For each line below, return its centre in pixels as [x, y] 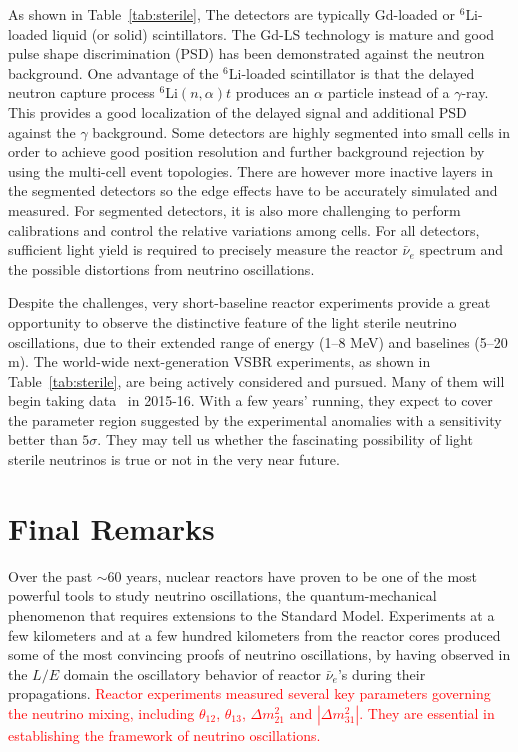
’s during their [381, 673]
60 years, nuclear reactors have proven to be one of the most [292, 575]
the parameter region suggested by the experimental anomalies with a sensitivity [255, 419]
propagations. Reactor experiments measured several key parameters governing [249, 693]
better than [43, 439]
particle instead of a [388, 92]
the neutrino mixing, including [101, 712]
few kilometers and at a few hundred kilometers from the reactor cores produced [254, 634]
